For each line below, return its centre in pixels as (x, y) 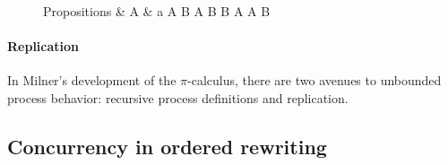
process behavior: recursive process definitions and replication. (178, 97)
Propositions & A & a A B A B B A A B (157, 11)
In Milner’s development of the (92, 80)
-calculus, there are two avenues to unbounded (314, 80)
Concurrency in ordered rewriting (167, 146)
